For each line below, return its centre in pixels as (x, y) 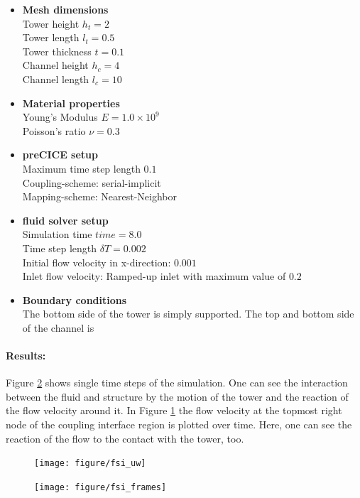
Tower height (51, 23)
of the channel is (58, 327)
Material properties (71, 103)
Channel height (55, 65)
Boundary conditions (75, 299)
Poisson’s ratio (54, 130)
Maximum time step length (81, 168)
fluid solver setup (65, 220)
